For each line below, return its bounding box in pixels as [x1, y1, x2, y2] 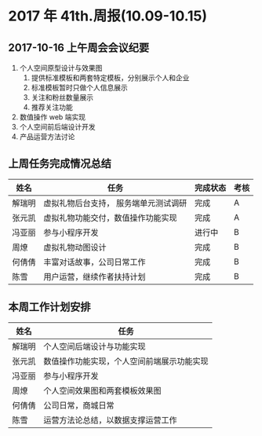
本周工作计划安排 [8, 300, 91, 314]
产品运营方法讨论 [19, 132, 75, 141]
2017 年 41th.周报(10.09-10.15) [8, 7, 208, 25]
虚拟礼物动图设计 [43, 241, 107, 252]
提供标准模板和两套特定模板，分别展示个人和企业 [31, 73, 190, 82]
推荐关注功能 [31, 103, 73, 112]
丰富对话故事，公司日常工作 [43, 256, 147, 267]
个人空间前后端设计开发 [19, 123, 96, 131]
